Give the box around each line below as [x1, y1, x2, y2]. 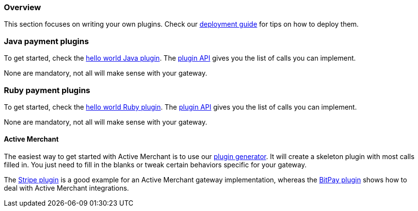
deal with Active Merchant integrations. [4, 184, 129, 193]
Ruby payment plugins [4, 85, 90, 95]
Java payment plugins [4, 36, 89, 46]
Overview [4, 2, 41, 12]
